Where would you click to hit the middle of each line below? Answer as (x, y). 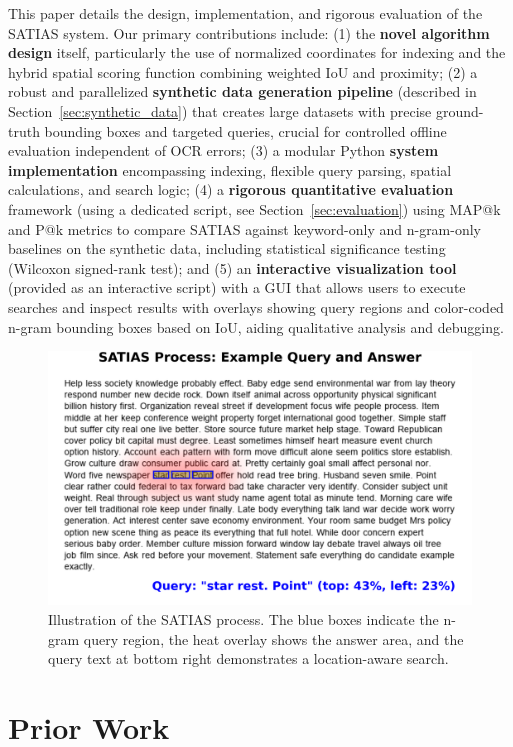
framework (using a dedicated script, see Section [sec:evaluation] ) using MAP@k (254, 208)
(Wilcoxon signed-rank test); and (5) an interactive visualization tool (232, 267)
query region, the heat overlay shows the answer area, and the (273, 638)
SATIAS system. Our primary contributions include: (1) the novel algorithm (249, 32)
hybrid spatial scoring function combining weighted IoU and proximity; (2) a (243, 71)
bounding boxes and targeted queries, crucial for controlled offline (245, 130)
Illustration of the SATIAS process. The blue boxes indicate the (243, 618)
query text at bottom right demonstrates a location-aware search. (248, 658)
